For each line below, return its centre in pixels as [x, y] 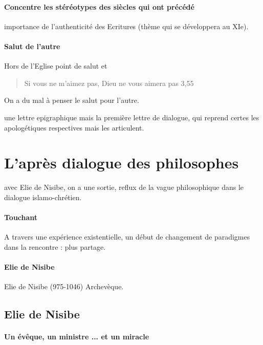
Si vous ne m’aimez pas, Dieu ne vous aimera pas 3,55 [109, 83]
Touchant [21, 217]
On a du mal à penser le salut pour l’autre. [72, 100]
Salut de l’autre [32, 46]
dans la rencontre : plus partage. [55, 246]
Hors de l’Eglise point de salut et [56, 66]
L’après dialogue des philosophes [122, 163]
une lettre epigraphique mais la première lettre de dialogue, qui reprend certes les [132, 117]
